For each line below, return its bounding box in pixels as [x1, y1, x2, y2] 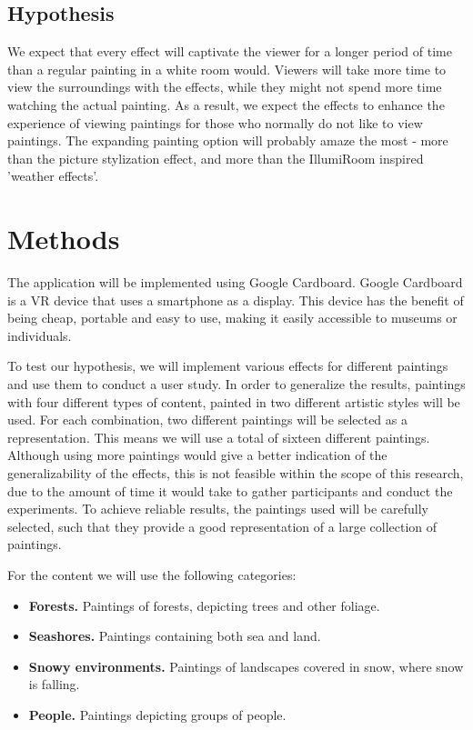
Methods [7, 220, 120, 257]
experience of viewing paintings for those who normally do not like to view [7, 113, 423, 132]
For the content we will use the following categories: [7, 565, 297, 584]
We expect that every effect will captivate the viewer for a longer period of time [7, 42, 452, 61]
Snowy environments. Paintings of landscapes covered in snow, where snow [28, 656, 464, 675]
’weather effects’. [7, 166, 99, 185]
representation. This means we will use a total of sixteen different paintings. [7, 427, 430, 446]
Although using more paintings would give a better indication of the [7, 445, 387, 465]
